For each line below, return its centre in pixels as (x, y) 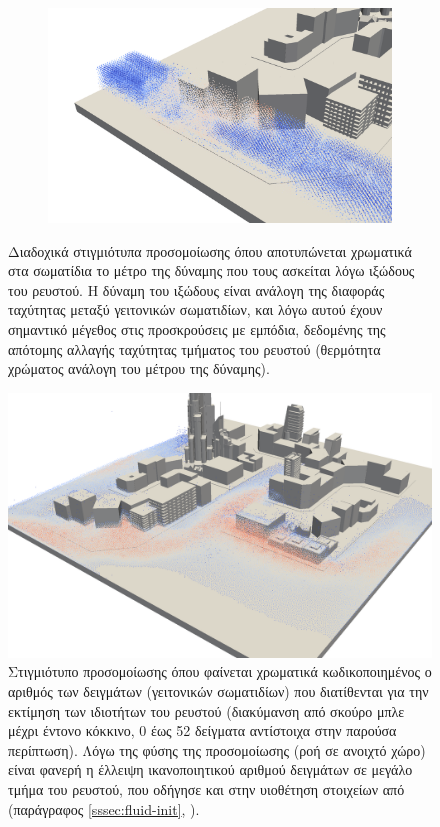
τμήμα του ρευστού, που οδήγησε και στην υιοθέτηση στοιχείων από (206, 788)
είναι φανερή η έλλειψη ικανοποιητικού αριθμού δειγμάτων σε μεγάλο (210, 769)
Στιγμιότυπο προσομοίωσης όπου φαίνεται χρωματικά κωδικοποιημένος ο (220, 671)
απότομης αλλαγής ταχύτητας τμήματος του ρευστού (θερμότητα (194, 348)
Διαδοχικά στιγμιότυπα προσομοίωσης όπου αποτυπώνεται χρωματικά (210, 250)
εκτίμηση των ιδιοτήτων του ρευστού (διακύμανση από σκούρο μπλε (206, 710)
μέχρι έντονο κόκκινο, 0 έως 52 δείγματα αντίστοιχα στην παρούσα (202, 730)
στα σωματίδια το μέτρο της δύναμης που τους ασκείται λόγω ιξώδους (211, 270)
